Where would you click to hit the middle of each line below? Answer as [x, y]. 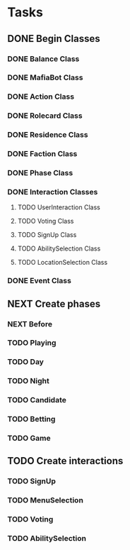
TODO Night [28, 381]
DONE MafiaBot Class [45, 77]
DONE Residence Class [48, 135]
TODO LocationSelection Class [63, 263]
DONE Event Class [40, 281]
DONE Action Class [41, 97]
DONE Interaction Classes [53, 192]
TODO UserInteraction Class [59, 207]
